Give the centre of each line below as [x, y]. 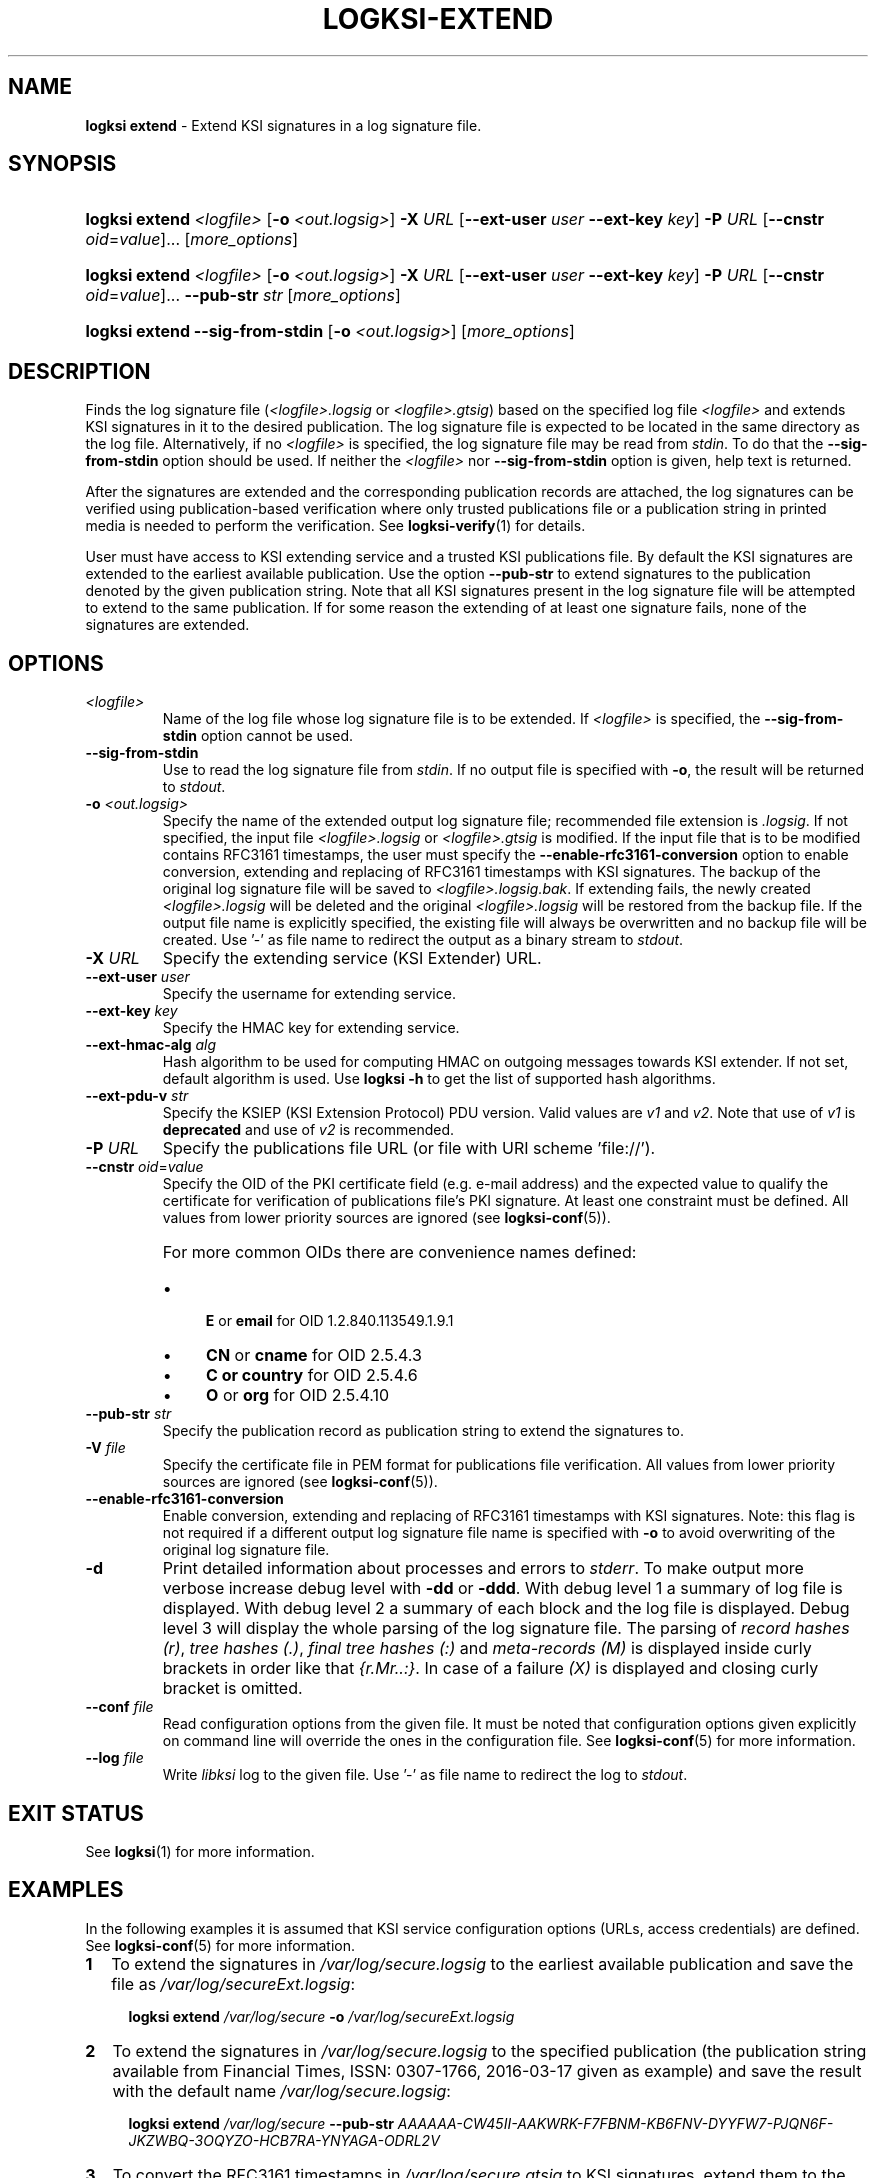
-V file [105, 1448]
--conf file [119, 1707]
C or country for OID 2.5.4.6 [312, 1375]
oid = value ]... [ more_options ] [192, 239]
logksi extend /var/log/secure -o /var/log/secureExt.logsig [321, 2016]
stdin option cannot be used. [258, 736]
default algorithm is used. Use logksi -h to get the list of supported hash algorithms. [439, 1079]
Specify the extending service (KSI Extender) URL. [352, 958]
